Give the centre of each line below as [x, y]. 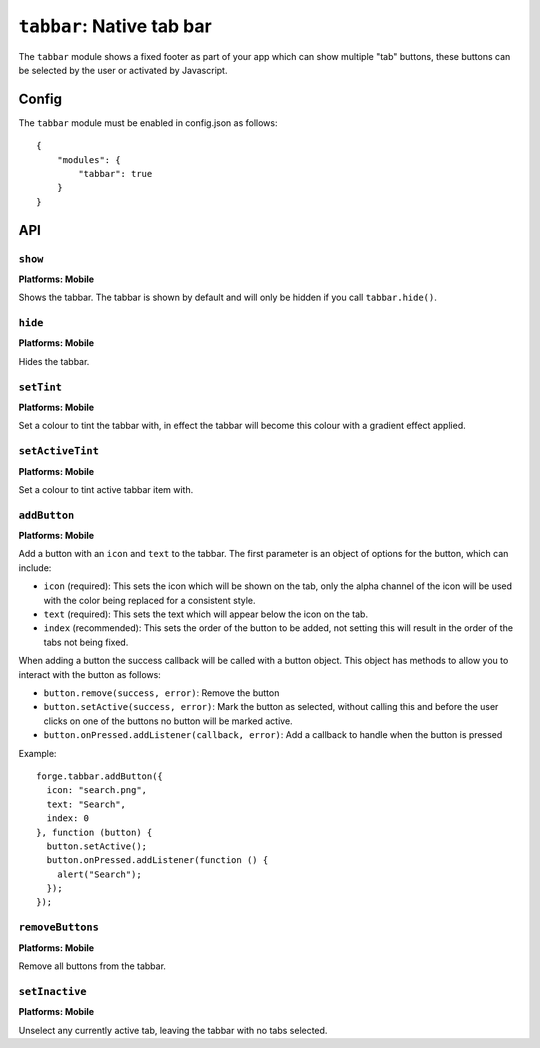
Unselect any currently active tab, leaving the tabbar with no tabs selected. [173, 1030]
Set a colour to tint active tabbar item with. [106, 489]
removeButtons [59, 927]
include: [35, 567]
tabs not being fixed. [86, 642]
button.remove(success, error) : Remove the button [161, 692]
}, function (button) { [94, 832]
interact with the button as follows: [90, 674]
